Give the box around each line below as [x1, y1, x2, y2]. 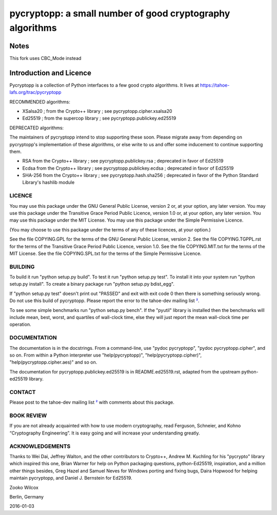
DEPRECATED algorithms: [9, 125, 64, 131]
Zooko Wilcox [9, 484, 38, 490]
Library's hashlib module [22, 180, 75, 186]
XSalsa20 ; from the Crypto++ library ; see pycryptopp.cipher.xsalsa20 [22, 108, 172, 114]
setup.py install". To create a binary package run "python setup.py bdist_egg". [9, 281, 174, 287]
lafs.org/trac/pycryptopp [9, 89, 62, 95]
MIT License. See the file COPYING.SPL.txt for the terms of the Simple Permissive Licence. [9, 250, 202, 256]
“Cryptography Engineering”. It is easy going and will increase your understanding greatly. [9, 430, 200, 436]
